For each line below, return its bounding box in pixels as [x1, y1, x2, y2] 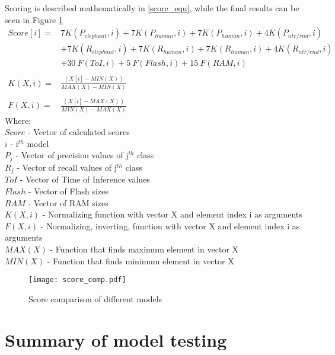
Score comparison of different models [28, 292, 162, 305]
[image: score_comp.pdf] [28, 276, 126, 284]
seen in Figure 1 [5, 13, 63, 25]
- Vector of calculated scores [27, 126, 130, 138]
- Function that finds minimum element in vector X [47, 254, 234, 267]
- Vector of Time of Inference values [20, 173, 150, 186]
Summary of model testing [5, 327, 227, 351]
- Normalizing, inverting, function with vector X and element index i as [40, 219, 300, 232]
